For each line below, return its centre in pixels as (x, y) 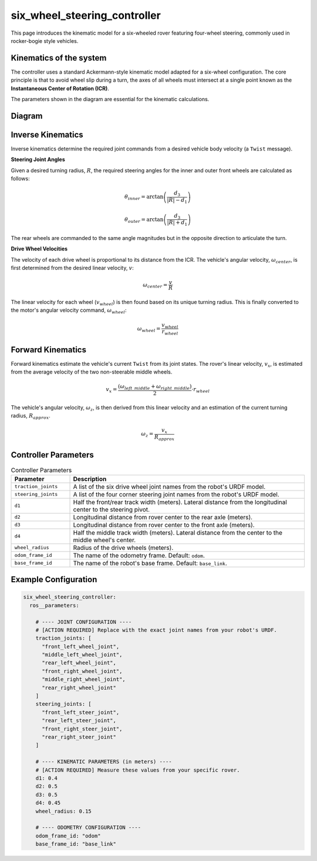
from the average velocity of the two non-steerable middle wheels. (92, 372)
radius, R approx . (31, 416)
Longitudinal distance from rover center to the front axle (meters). (164, 525)
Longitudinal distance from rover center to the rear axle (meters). (163, 517)
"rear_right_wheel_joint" (79, 688)
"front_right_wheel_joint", (82, 671)
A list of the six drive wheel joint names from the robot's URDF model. (169, 486)
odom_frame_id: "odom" (68, 836)
